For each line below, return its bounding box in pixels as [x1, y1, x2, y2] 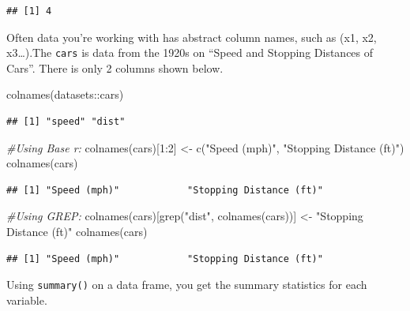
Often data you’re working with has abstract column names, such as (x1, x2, [6, 28, 377, 45]
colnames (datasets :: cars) [6, 86, 124, 103]
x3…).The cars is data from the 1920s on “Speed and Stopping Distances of [6, 44, 374, 61]
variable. [6, 291, 47, 308]
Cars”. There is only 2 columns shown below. [6, 59, 224, 76]
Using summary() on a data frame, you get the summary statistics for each [6, 276, 367, 293]
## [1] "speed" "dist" [6, 116, 126, 128]
